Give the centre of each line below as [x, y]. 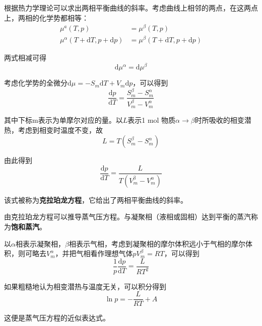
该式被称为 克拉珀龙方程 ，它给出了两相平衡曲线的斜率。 [96, 199]
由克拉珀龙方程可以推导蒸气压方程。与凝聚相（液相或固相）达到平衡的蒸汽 [127, 217]
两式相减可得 [25, 58]
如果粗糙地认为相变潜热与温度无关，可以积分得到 [85, 286]
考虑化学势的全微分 [36, 83]
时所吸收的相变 [219, 120]
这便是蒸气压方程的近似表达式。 [57, 318]
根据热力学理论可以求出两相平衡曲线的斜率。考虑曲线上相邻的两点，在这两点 [131, 8]
